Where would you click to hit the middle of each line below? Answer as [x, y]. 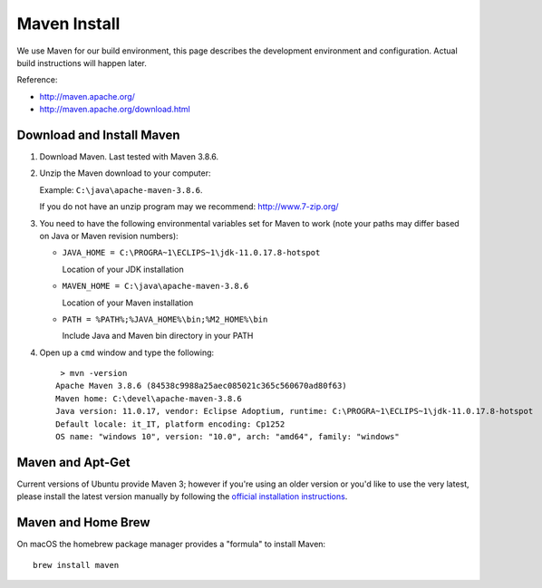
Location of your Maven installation [128, 303]
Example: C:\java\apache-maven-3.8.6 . [121, 189]
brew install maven [76, 565]
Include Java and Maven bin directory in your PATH [158, 336]
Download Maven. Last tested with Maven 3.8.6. [129, 157]
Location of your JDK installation [123, 269]
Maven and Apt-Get [73, 462]
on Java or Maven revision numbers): [109, 236]
